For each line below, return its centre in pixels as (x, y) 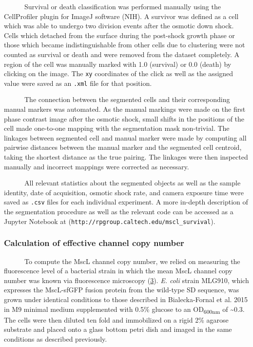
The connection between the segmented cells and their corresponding (127, 99)
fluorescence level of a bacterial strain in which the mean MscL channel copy (118, 271)
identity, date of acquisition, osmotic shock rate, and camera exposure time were (124, 192)
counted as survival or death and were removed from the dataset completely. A (122, 54)
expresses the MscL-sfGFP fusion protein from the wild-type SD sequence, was (122, 290)
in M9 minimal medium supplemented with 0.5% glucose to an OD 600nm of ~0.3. (124, 309)
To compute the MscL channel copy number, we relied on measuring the (132, 261)
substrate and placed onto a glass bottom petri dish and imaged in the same (118, 329)
